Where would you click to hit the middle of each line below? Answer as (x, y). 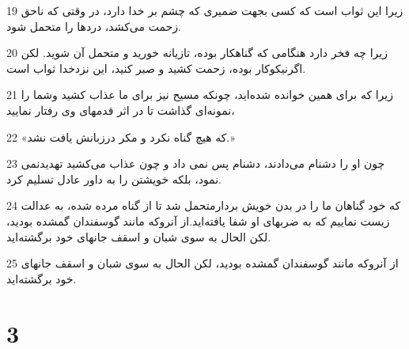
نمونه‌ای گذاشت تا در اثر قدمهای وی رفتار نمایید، (121, 110)
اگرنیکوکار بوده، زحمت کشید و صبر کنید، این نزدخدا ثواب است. (156, 68)
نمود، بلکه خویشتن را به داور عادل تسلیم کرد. (114, 178)
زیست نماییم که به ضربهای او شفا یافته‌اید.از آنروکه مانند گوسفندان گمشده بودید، (198, 220)
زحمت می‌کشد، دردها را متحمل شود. (94, 26)
